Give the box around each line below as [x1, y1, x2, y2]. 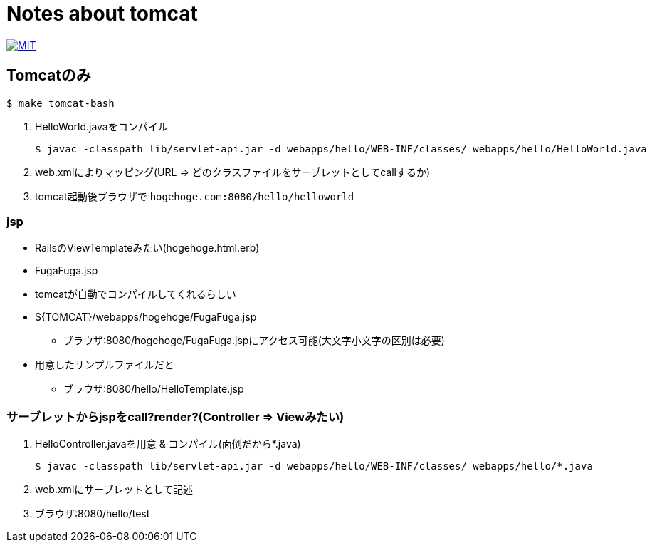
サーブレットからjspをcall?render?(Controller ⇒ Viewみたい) [6, 409, 345, 424]
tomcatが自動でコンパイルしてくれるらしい [35, 288, 236, 301]
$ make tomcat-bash [6, 97, 115, 109]
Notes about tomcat [6, 1, 198, 26]
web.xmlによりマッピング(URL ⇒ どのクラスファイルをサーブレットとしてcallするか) [35, 165, 431, 178]
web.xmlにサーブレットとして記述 [35, 483, 194, 496]
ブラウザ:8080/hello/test [35, 507, 150, 520]
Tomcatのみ [6, 66, 91, 85]
